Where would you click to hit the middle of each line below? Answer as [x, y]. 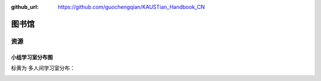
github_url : [25, 7]
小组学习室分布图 [32, 57]
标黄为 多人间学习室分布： [43, 68]
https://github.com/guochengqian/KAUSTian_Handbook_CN [131, 7]
